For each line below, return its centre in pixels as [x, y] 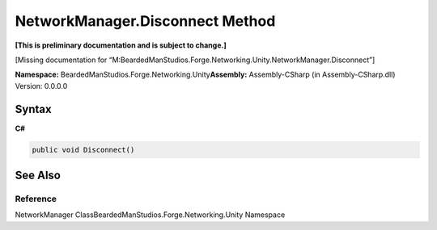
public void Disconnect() [83, 150]
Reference [36, 199]
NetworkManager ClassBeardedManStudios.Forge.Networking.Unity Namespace [150, 215]
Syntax [33, 109]
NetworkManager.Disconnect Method [145, 21]
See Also [38, 176]
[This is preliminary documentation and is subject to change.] [121, 45]
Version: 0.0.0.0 [41, 86]
